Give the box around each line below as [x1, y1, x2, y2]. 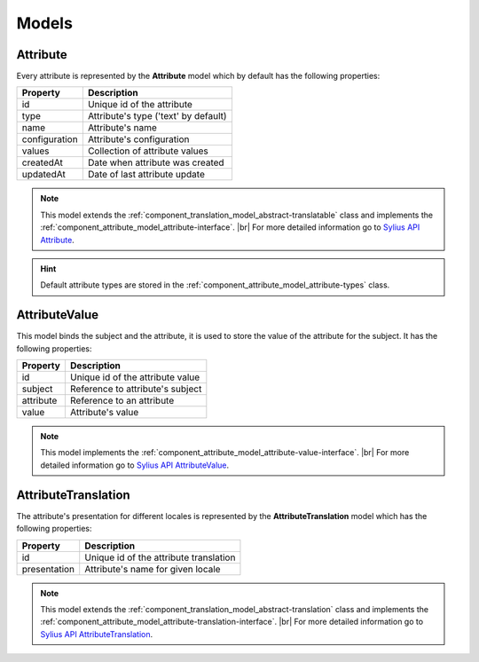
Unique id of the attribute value [69, 371, 200, 383]
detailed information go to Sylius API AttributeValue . [40, 460, 230, 470]
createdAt [21, 156, 64, 169]
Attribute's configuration [87, 133, 190, 146]
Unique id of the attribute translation [84, 551, 236, 563]
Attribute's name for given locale [84, 563, 221, 575]
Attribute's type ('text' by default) [87, 110, 227, 122]
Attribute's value [69, 406, 139, 419]
